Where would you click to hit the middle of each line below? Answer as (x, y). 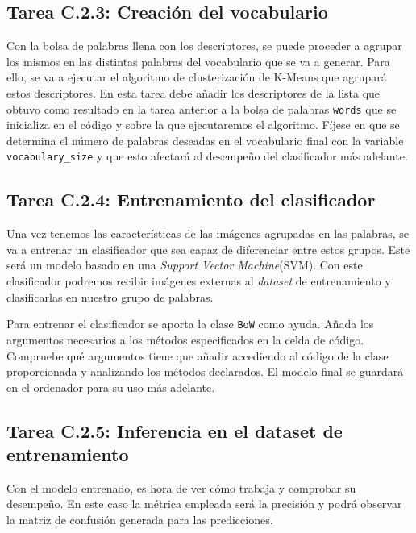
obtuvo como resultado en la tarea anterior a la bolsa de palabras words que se (202, 108)
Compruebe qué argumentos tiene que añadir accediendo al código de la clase (198, 355)
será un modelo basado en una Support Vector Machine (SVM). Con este (185, 265)
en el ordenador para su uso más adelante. (111, 387)
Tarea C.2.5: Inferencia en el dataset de (175, 430)
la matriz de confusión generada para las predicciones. (140, 520)
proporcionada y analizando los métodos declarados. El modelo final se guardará (205, 371)
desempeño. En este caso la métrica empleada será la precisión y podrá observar (204, 504)
